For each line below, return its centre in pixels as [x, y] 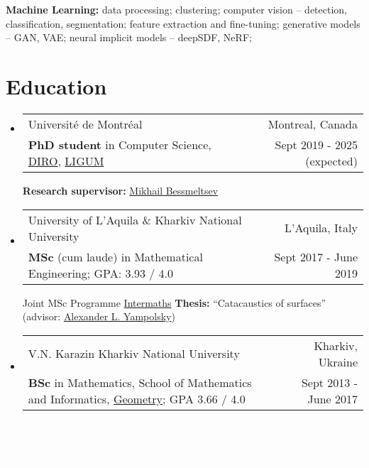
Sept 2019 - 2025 [316, 144]
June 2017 [332, 398]
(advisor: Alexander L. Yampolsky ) [99, 316]
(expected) [331, 160]
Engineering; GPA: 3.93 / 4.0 [100, 273]
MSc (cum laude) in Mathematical [115, 256]
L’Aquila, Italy [321, 228]
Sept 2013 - [329, 382]
